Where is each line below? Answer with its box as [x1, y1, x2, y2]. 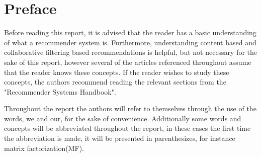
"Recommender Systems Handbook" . [4, 86, 116, 97]
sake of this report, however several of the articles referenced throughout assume [4, 56, 251, 67]
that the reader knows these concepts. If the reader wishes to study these [4, 66, 229, 77]
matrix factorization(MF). [4, 142, 84, 153]
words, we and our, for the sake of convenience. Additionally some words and [4, 113, 241, 123]
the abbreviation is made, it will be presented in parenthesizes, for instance [4, 133, 235, 143]
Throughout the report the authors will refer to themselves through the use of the [4, 103, 256, 114]
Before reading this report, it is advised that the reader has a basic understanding [4, 27, 256, 38]
